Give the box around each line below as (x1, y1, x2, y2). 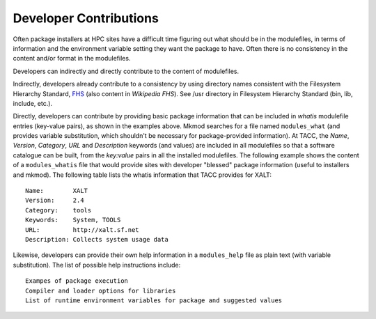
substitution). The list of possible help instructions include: (13, 260, 181, 269)
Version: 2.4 (25, 196, 84, 205)
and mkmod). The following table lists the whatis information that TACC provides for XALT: (13, 171, 272, 179)
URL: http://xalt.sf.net (25, 226, 139, 233)
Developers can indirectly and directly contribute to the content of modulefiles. (13, 67, 240, 75)
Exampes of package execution (25, 277, 129, 285)
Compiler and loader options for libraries (25, 286, 176, 295)
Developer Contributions (13, 10, 159, 26)
